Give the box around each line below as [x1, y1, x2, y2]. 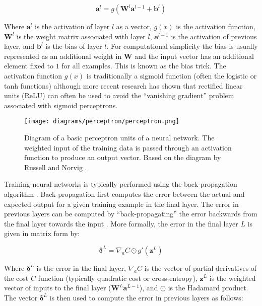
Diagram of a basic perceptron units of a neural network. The [24, 132, 215, 142]
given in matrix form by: [4, 228, 80, 239]
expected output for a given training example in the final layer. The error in [4, 198, 239, 209]
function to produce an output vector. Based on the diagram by [24, 152, 221, 163]
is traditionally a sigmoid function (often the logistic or [86, 70, 257, 81]
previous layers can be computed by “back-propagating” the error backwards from [4, 208, 257, 219]
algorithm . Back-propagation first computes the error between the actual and [4, 188, 245, 199]
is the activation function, [176, 21, 255, 31]
